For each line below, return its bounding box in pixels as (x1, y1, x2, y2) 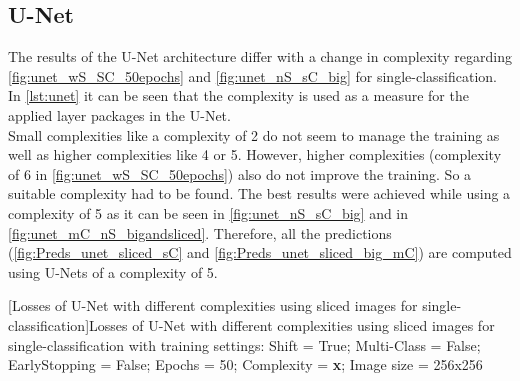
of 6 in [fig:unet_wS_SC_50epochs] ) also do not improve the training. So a (8, 163, 472, 184)
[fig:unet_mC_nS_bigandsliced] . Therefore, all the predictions (8, 222, 392, 243)
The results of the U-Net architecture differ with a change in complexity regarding (8, 46, 512, 67)
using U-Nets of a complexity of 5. (8, 261, 218, 282)
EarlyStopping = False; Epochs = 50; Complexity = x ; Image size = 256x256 (8, 354, 483, 375)
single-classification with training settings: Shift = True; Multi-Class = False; (8, 334, 481, 355)
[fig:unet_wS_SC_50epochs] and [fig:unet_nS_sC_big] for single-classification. (8, 65, 497, 86)
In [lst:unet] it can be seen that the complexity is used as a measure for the (8, 85, 469, 106)
